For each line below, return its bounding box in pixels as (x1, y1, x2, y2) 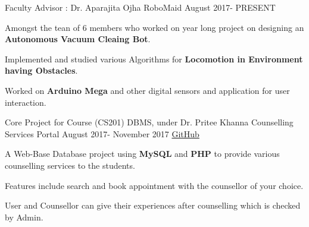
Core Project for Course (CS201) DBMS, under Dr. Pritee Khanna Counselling (5, 116, 294, 128)
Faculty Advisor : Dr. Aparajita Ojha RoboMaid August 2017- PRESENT (5, 1, 276, 13)
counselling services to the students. (5, 159, 135, 171)
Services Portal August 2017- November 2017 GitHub (5, 127, 199, 140)
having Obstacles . (5, 64, 78, 77)
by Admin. (5, 210, 43, 223)
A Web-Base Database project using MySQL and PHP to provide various (5, 147, 280, 160)
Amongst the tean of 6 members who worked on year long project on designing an (5, 21, 304, 33)
